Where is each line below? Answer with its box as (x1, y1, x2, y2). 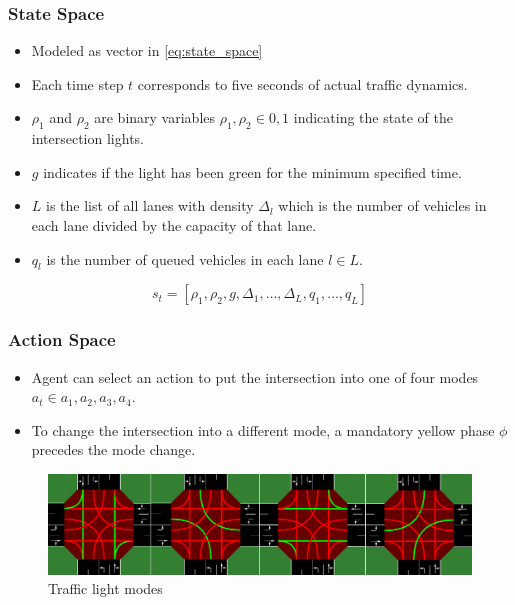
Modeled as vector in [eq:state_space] (31, 40, 263, 61)
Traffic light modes (48, 578, 163, 599)
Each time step (31, 73, 124, 94)
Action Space (8, 327, 116, 352)
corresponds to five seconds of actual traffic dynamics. (137, 73, 468, 94)
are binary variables (94, 107, 216, 128)
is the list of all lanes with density (46, 195, 254, 216)
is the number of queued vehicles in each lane (46, 248, 324, 269)
